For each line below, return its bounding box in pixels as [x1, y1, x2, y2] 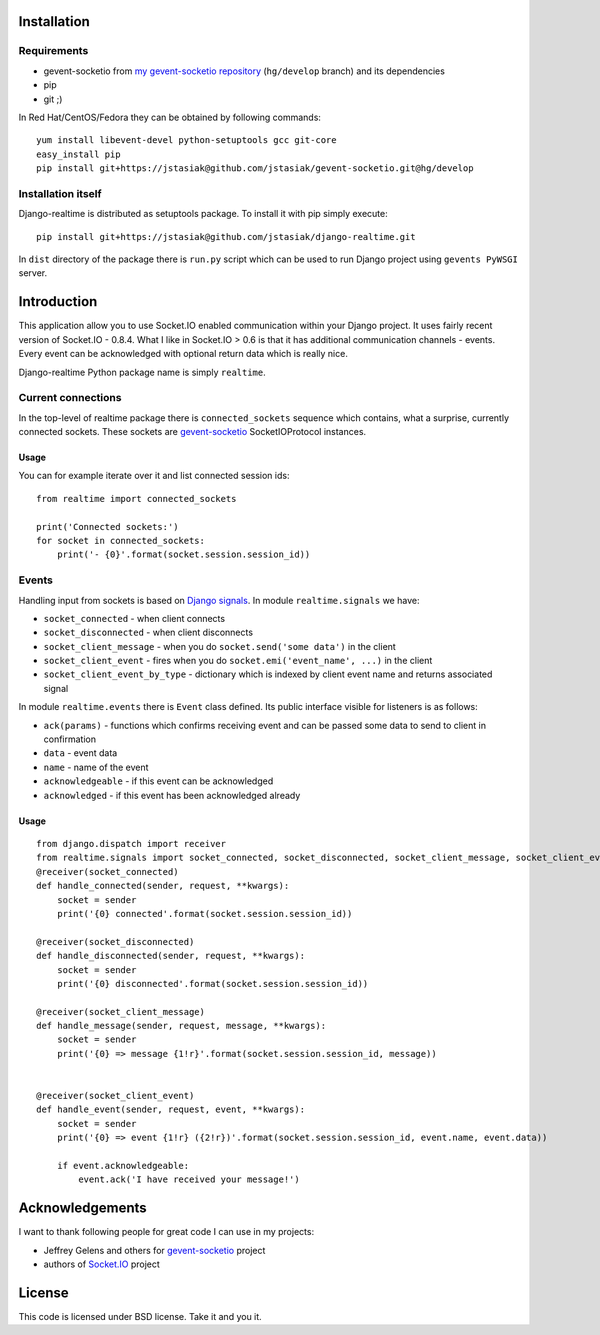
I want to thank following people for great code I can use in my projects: [18, 1226, 315, 1238]
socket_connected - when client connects [43, 612, 225, 624]
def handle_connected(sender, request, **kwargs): [36, 880, 290, 892]
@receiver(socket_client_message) [36, 1006, 205, 1017]
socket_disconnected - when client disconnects [43, 626, 254, 639]
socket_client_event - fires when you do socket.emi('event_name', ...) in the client [43, 655, 433, 667]
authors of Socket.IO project [43, 1258, 160, 1270]
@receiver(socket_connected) [36, 866, 179, 877]
